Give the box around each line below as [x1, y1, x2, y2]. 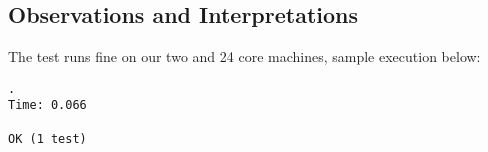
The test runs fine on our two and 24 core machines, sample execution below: [8, 46, 481, 67]
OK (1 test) [8, 131, 87, 146]
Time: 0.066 [8, 98, 87, 113]
